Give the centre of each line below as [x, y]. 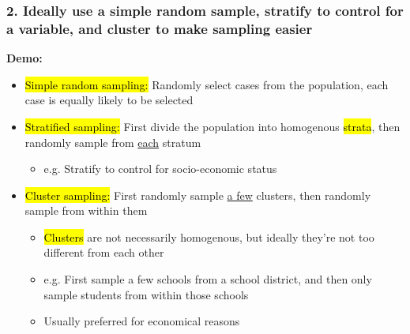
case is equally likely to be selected [109, 100]
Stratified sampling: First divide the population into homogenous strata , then [213, 126]
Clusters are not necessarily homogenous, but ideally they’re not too [209, 236]
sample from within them [86, 210]
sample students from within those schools [146, 294]
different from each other [104, 252]
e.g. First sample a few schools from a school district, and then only [208, 279]
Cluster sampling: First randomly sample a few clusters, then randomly [198, 195]
